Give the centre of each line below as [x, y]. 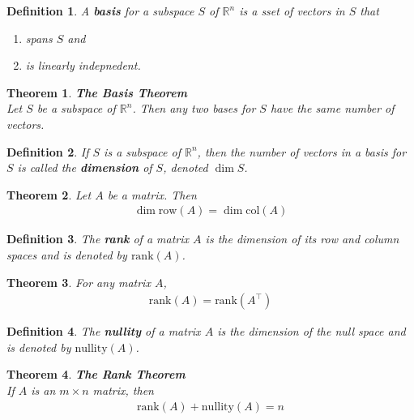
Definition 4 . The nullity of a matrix [104, 331]
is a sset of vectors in [292, 11]
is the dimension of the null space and [312, 331]
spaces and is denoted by [67, 254]
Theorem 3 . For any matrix [79, 282]
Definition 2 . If [48, 151]
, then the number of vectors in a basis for [302, 151]
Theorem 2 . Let [49, 194]
